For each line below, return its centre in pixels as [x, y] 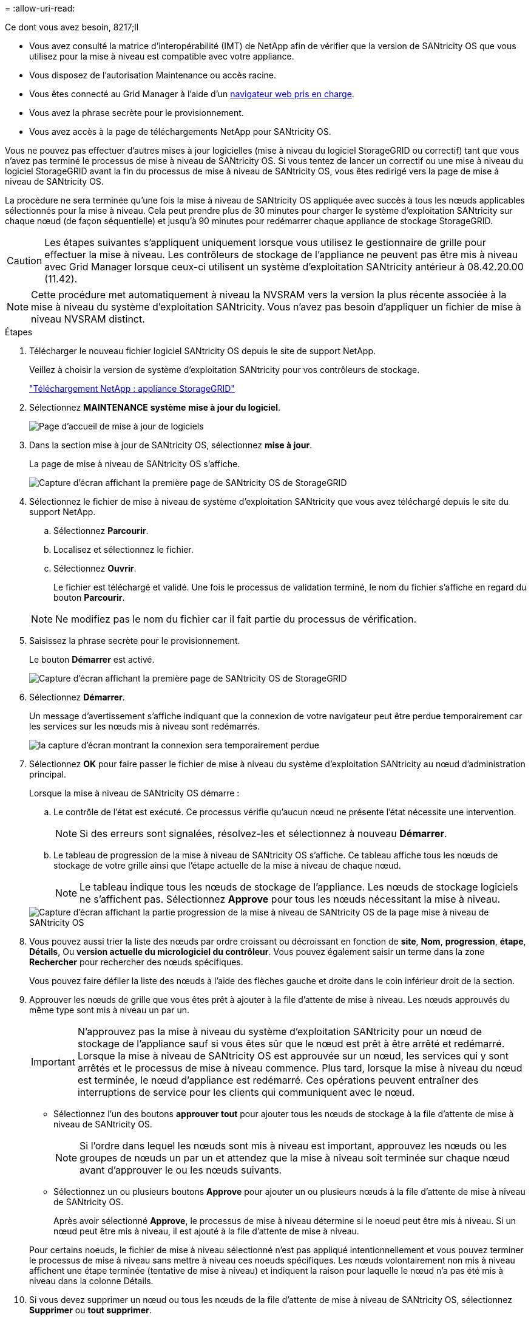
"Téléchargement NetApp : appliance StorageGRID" [132, 388]
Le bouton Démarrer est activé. [92, 659]
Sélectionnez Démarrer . [77, 697]
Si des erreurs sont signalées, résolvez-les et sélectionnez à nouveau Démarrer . [263, 833]
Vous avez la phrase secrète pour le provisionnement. [137, 113]
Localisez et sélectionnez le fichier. [123, 549]
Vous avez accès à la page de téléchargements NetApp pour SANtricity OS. [180, 132]
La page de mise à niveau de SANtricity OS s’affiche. [135, 464]
